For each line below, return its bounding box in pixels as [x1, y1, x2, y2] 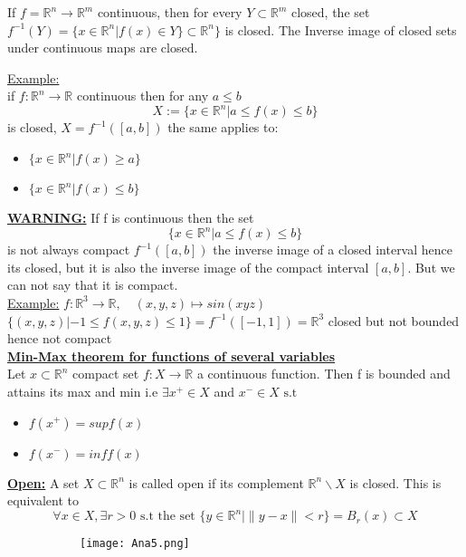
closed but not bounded [328, 311, 460, 330]
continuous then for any [76, 86, 209, 105]
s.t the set [140, 510, 195, 523]
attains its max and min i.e [7, 381, 158, 400]
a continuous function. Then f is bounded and [196, 364, 451, 383]
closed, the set [290, 3, 370, 21]
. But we [407, 257, 455, 276]
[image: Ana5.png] [80, 537, 190, 551]
